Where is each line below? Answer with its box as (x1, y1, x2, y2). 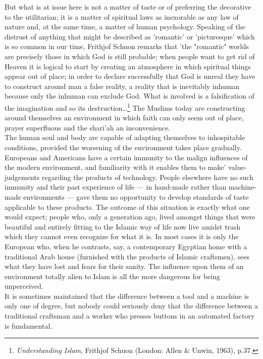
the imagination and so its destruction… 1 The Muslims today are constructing (5, 101, 245, 113)
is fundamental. (5, 320, 52, 331)
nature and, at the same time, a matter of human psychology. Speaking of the (5, 21, 245, 32)
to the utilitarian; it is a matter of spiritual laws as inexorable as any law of (5, 11, 239, 22)
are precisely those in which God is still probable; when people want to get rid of (5, 51, 255, 61)
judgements (5, 171, 40, 182)
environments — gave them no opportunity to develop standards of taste (23, 191, 249, 202)
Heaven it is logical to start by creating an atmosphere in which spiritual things (5, 61, 251, 71)
